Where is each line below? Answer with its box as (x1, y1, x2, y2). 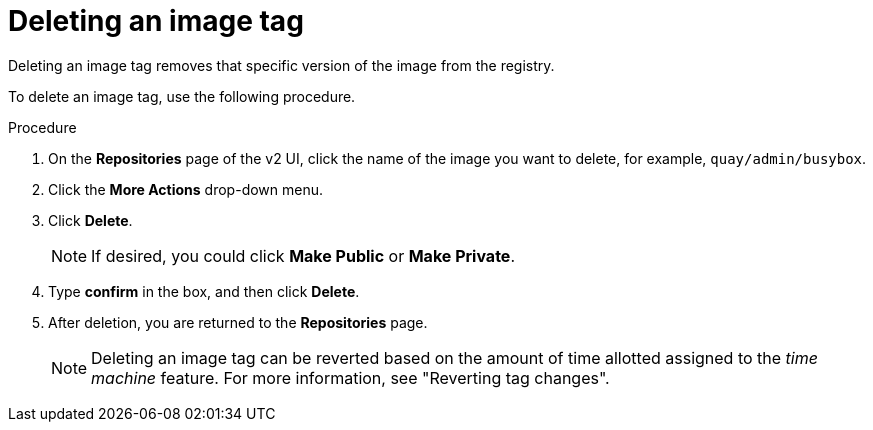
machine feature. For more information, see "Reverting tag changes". (91, 367, 610, 388)
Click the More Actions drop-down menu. (48, 180, 324, 198)
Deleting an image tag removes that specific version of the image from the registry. (8, 56, 555, 74)
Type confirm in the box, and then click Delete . (48, 282, 360, 300)
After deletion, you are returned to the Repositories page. (48, 313, 428, 331)
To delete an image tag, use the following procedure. (8, 87, 356, 105)
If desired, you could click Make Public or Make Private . (91, 245, 515, 266)
